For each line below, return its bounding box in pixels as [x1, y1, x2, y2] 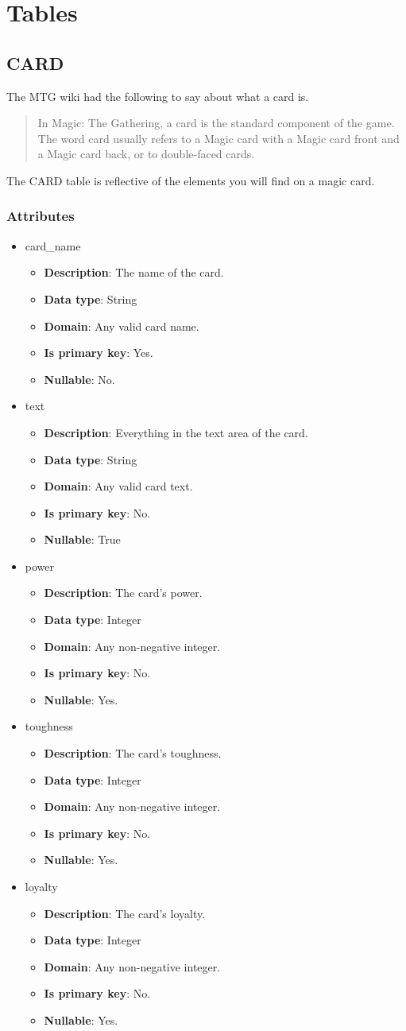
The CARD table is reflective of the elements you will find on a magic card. [6, 172, 375, 188]
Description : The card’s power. [44, 584, 203, 601]
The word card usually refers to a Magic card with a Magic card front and [37, 130, 400, 146]
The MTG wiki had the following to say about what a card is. [6, 87, 309, 104]
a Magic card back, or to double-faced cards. [37, 145, 255, 162]
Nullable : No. [44, 370, 115, 387]
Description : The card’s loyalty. [44, 905, 206, 921]
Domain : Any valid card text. [44, 478, 193, 494]
